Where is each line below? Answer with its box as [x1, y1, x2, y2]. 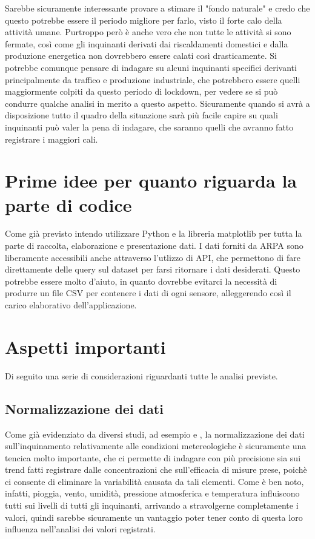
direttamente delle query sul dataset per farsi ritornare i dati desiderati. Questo [5, 263, 300, 276]
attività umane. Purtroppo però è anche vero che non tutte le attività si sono [5, 25, 291, 38]
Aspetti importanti [5, 334, 166, 359]
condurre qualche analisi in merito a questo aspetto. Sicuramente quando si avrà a [5, 97, 310, 109]
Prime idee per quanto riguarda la [5, 168, 297, 193]
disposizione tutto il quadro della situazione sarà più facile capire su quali [5, 109, 278, 121]
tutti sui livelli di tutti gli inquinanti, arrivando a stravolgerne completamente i [5, 499, 299, 512]
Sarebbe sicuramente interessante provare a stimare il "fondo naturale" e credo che [5, 2, 310, 14]
